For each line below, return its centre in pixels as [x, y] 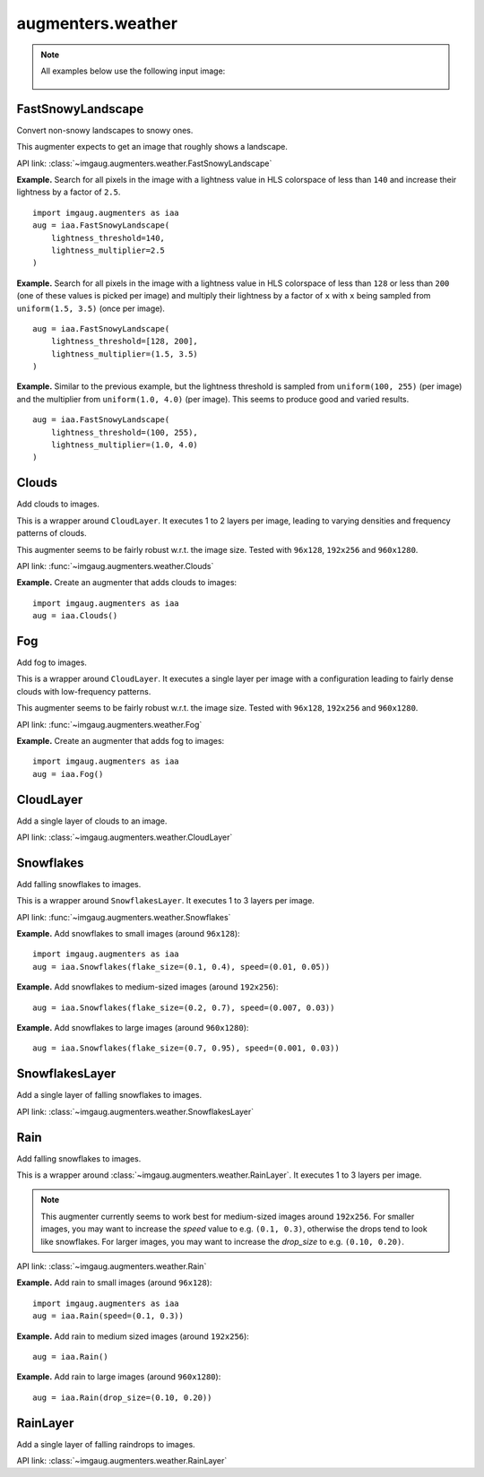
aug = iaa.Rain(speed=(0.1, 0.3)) [108, 1316]
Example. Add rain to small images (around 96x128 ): [114, 1283]
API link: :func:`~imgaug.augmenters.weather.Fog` [109, 724]
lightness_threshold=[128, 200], [125, 341]
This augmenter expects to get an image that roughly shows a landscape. [152, 147]
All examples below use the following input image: [133, 71]
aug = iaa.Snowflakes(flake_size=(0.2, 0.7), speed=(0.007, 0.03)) [184, 1007]
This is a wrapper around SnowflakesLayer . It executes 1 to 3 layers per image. [166, 901]
